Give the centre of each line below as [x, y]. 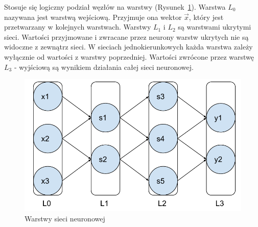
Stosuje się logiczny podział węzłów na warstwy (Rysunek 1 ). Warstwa [115, 7]
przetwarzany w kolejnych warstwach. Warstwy [78, 27]
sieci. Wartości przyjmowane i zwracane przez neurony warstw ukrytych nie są [126, 36]
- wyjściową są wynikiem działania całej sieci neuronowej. [104, 67]
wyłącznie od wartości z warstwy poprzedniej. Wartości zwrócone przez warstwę [129, 56]
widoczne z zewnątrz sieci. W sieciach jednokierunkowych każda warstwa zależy [128, 47]
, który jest [206, 17]
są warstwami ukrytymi [215, 27]
